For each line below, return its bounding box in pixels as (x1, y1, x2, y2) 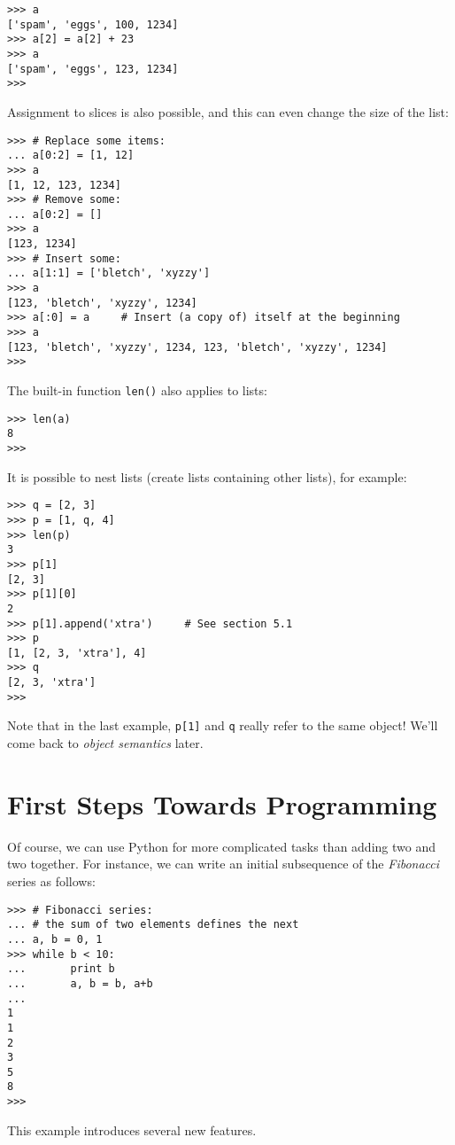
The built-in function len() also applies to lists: (7, 381, 267, 400)
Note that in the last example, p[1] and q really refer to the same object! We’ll (7, 716, 438, 735)
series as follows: (7, 872, 96, 890)
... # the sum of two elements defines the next (7, 918, 299, 931)
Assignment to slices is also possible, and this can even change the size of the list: (7, 102, 449, 121)
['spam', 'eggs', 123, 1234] (7, 62, 179, 75)
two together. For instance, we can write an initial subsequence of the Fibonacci (7, 854, 440, 873)
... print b (7, 962, 115, 976)
